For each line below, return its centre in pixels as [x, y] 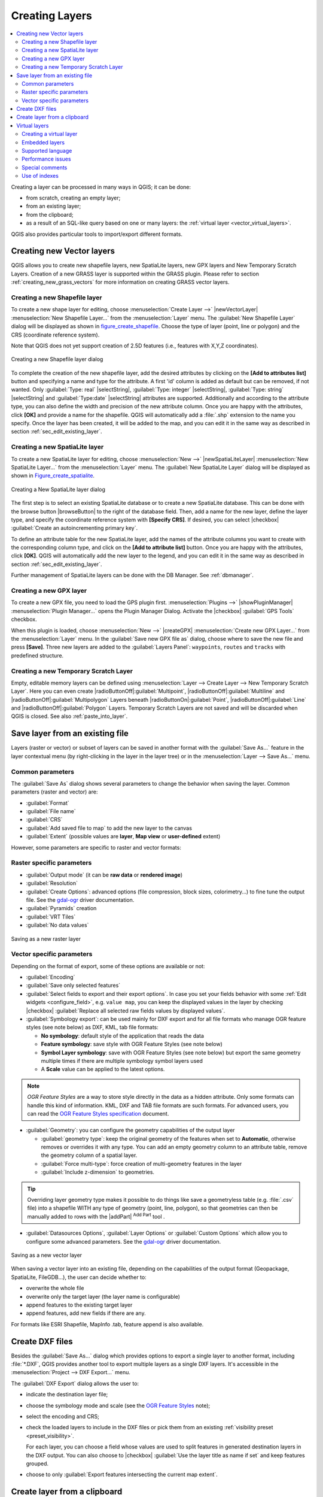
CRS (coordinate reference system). [55, 335]
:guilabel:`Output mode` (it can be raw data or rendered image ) [104, 875]
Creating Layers [51, 16]
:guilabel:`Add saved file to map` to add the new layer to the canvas [109, 828]
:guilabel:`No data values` [57, 925]
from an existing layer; [54, 206]
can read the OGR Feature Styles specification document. [98, 1113]
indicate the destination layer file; [67, 1395]
